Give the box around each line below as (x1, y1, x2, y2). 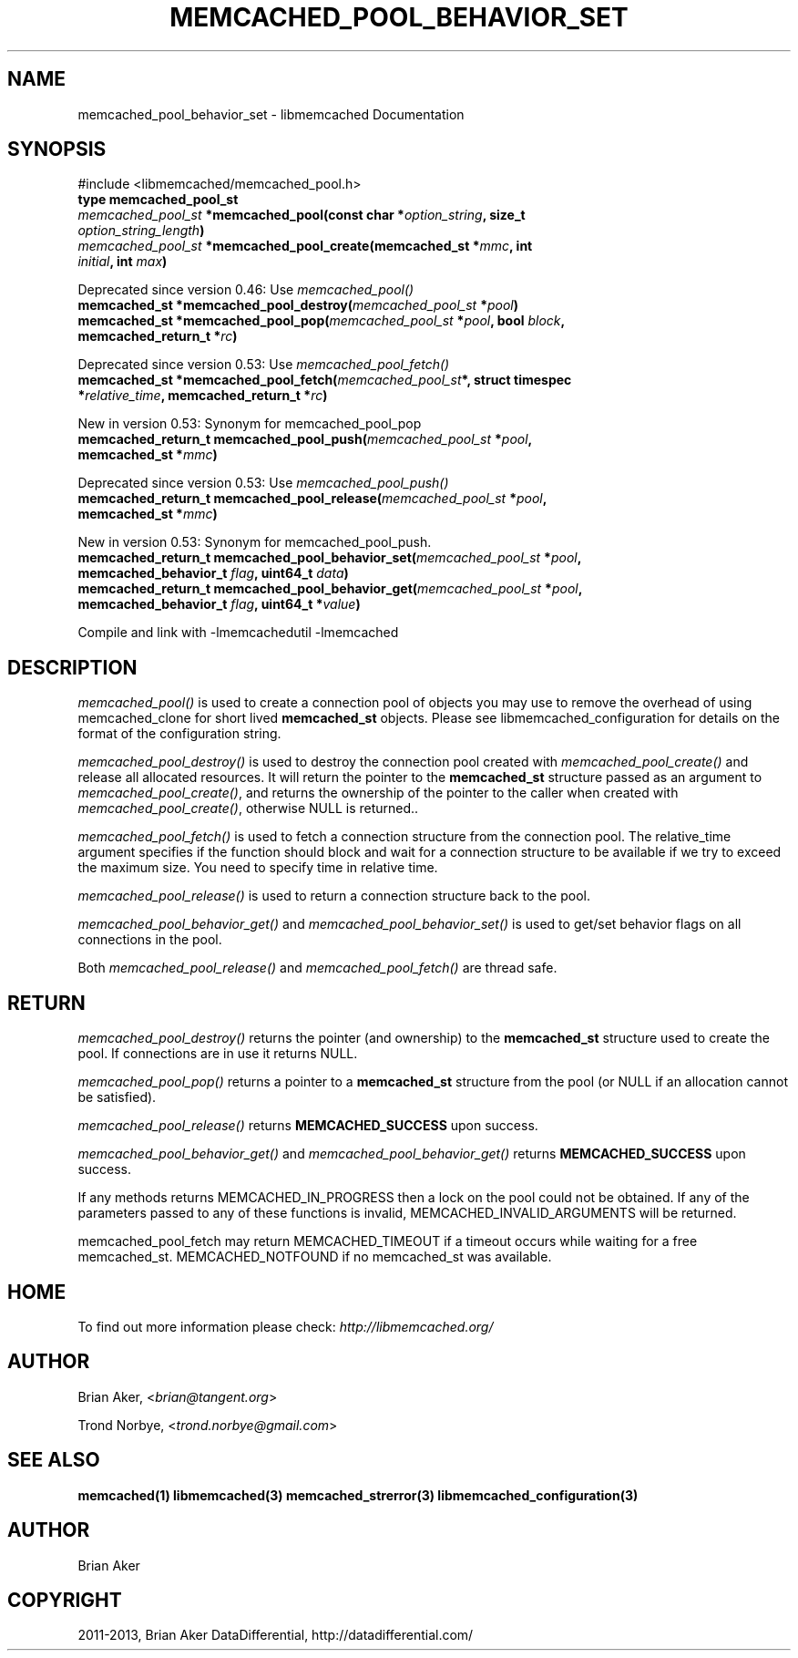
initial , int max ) (77, 253, 168, 270)
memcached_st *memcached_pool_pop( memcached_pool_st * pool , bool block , (77, 313, 566, 329)
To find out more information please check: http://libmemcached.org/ (77, 1318, 494, 1334)
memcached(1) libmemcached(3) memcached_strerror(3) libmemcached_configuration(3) (77, 1487, 639, 1503)
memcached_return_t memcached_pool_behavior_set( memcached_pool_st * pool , (77, 550, 582, 566)
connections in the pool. (77, 932, 222, 948)
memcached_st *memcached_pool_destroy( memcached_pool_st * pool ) (77, 297, 519, 314)
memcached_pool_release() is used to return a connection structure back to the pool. (77, 888, 590, 904)
